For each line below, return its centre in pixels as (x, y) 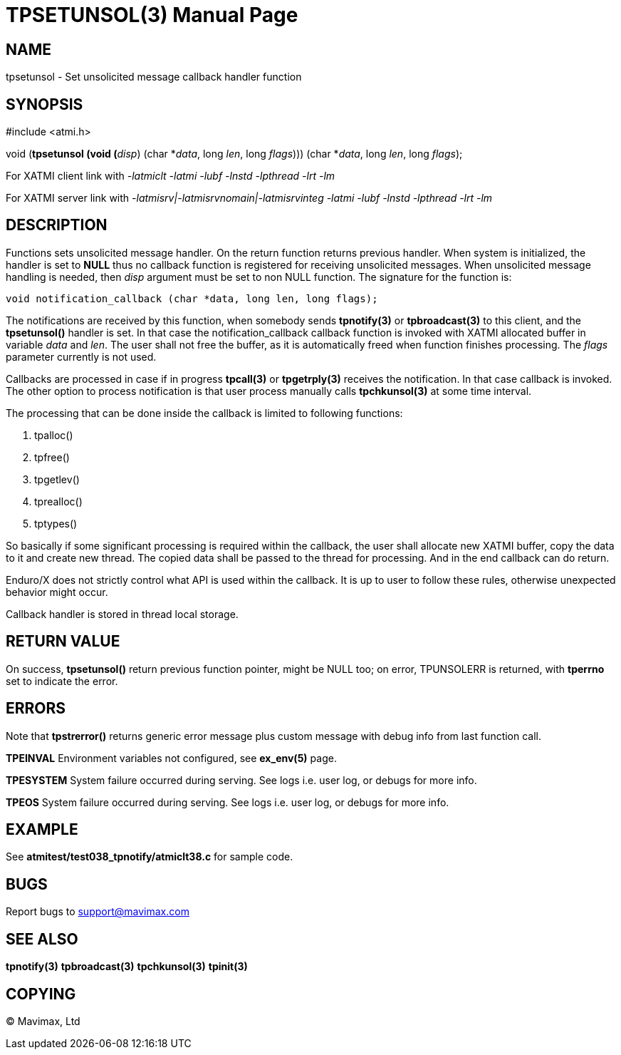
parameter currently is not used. (81, 356)
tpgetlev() (57, 479)
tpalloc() (54, 435)
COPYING (41, 994)
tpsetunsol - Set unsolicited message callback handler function (154, 77)
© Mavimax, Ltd (43, 1021)
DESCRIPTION (57, 225)
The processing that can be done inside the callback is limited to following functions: (204, 413)
